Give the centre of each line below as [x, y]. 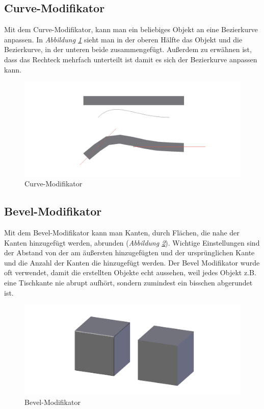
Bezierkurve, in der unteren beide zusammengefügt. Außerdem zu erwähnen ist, [128, 49]
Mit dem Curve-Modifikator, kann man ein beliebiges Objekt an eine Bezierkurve [131, 29]
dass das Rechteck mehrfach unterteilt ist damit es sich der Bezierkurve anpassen [131, 59]
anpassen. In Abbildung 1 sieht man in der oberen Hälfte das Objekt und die [123, 39]
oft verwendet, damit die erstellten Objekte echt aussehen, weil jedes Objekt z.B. [130, 272]
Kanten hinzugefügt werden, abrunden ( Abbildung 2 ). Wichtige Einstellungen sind [132, 242]
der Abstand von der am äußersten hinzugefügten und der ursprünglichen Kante [129, 252]
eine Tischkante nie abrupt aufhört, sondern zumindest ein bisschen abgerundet [128, 283]
